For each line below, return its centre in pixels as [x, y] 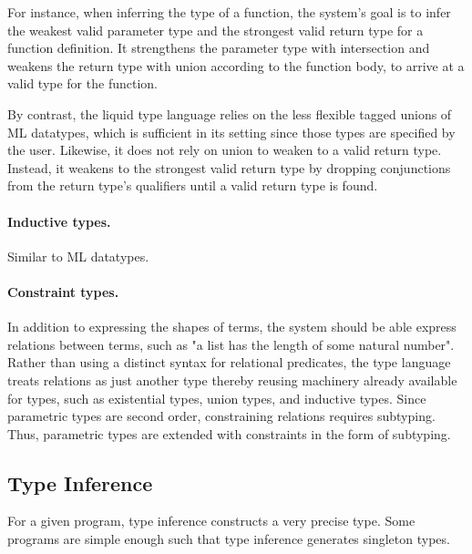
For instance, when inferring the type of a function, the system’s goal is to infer [229, 12]
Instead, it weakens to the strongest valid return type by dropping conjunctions [229, 167]
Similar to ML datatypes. [78, 256]
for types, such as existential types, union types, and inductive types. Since [217, 398]
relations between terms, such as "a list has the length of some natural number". [231, 344]
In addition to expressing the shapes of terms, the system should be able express [232, 327]
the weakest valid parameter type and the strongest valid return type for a [215, 30]
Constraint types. [63, 291]
